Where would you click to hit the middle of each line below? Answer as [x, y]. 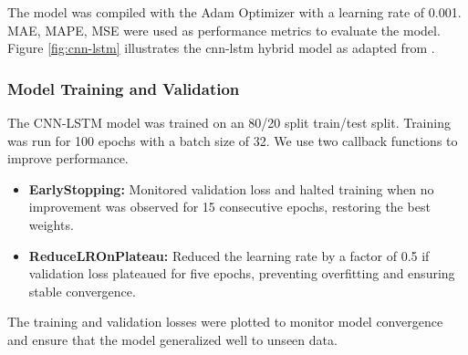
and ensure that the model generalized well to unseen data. [172, 339]
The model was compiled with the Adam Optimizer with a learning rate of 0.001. [234, 12]
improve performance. [68, 158]
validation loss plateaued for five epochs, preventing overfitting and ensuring [242, 273]
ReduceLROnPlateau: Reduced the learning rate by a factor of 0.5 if [229, 255]
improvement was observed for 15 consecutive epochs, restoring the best [229, 207]
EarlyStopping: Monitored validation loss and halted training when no [231, 188]
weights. [51, 224]
